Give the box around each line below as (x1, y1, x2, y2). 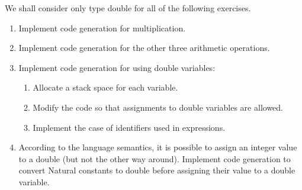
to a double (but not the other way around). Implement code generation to (18, 152, 291, 165)
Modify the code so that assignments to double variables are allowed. (33, 101, 283, 113)
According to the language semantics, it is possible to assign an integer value (18, 141, 297, 153)
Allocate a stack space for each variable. (33, 81, 178, 94)
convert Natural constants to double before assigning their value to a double (18, 164, 295, 176)
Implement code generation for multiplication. (18, 21, 186, 34)
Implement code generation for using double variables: (18, 61, 216, 73)
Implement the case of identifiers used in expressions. (33, 121, 226, 133)
